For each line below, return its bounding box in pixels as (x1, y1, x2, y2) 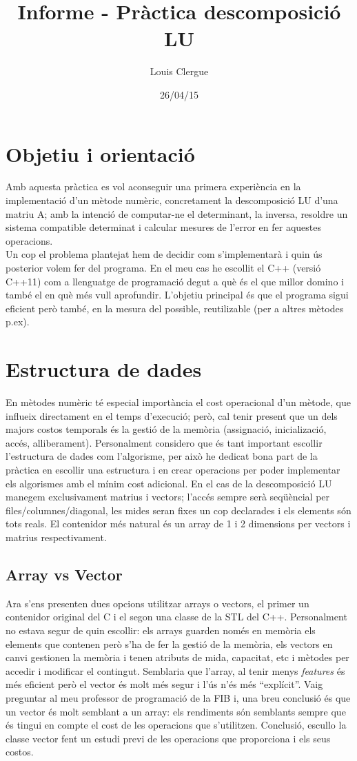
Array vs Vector (6, 564, 123, 585)
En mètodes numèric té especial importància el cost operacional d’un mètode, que (6, 395, 351, 409)
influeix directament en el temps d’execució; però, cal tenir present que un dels (6, 408, 338, 423)
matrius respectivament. (6, 530, 107, 545)
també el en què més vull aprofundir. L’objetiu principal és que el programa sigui (6, 287, 349, 302)
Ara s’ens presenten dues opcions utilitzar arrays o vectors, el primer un (6, 596, 309, 610)
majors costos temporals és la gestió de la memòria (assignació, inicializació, (6, 422, 327, 436)
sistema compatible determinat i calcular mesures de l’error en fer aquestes (6, 220, 322, 234)
